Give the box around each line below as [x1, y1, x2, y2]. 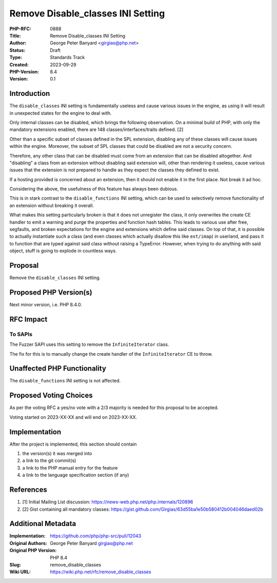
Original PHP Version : [9, 547, 57, 554]
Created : [9, 62, 29, 68]
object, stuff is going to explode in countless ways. [9, 248, 117, 254]
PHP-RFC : [9, 26, 32, 32]
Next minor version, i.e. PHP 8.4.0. [9, 302, 82, 308]
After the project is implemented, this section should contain [9, 441, 137, 447]
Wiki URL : [9, 569, 31, 575]
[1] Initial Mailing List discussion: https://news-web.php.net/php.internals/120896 [22, 499, 193, 505]
